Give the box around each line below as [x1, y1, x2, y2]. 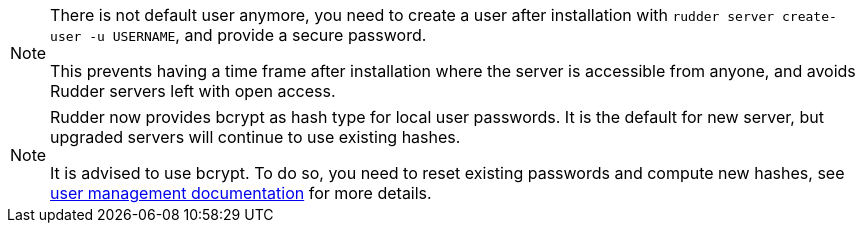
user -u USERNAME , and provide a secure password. [50, 25, 427, 45]
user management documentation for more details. [50, 183, 432, 203]
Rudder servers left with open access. [50, 81, 336, 101]
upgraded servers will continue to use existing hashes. [50, 127, 461, 147]
